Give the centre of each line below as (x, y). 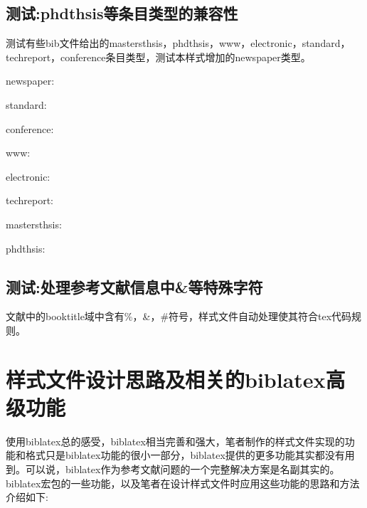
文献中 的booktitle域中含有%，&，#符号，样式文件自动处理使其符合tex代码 (179, 316)
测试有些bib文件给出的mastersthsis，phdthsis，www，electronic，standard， (178, 43)
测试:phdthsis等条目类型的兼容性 (122, 13)
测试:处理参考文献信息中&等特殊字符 (134, 286)
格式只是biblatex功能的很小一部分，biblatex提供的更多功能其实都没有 (185, 455)
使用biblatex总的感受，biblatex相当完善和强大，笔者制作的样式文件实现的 (175, 441)
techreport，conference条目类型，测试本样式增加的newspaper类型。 (158, 57)
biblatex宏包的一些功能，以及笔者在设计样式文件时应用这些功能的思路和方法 (183, 483)
